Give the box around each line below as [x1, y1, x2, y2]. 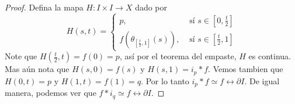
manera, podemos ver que [5, 87, 96, 99]
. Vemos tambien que [208, 63, 283, 75]
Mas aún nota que [5, 63, 70, 75]
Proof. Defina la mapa [5, 1, 84, 13]
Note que [5, 50, 37, 62]
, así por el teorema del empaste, [119, 50, 237, 62]
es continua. [248, 50, 291, 62]
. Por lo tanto [141, 74, 189, 87]
